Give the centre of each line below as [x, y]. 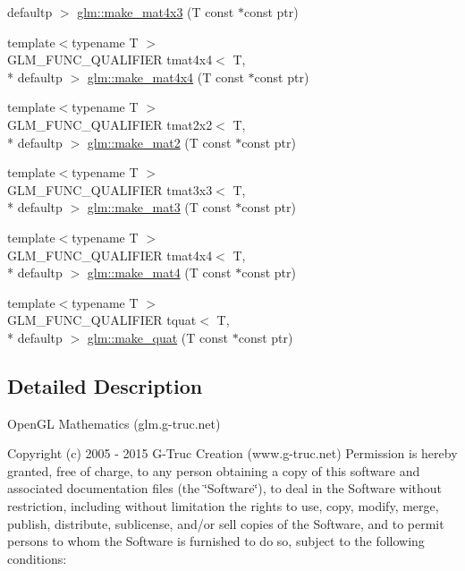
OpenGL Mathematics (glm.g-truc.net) [114, 423]
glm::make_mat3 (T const [159, 207]
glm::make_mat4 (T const [159, 273]
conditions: [37, 558]
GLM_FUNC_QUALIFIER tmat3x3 [110, 189]
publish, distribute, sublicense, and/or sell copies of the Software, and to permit [226, 523]
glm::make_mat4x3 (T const [156, 12]
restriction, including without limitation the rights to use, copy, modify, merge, [223, 506]
